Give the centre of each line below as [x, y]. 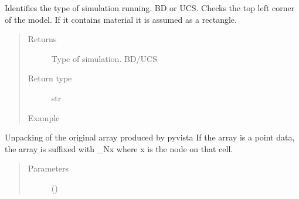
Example [44, 117]
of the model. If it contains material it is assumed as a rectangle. [121, 19]
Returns [42, 39]
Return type [50, 78]
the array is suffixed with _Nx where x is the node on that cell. [119, 148]
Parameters [48, 168]
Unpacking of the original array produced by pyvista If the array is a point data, [150, 137]
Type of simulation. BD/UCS [104, 58]
